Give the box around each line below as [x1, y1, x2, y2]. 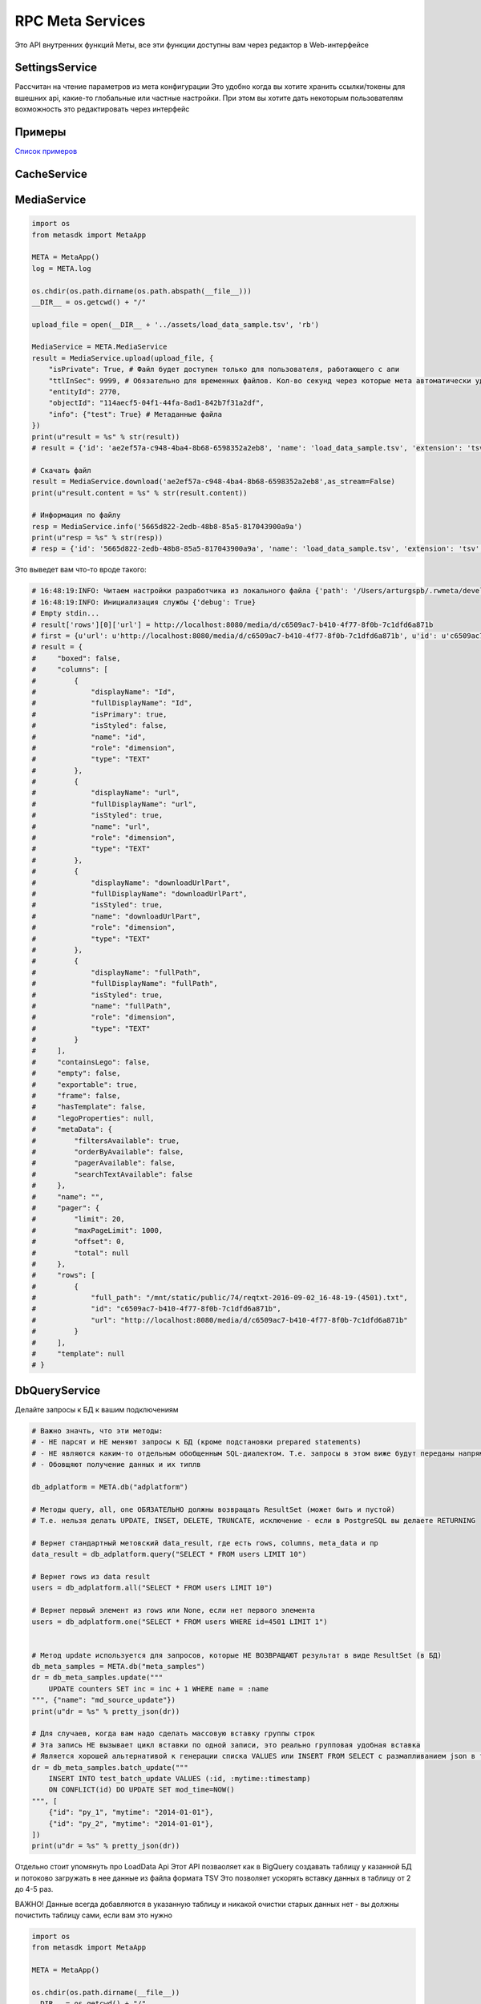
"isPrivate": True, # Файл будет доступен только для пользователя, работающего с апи [48, 365, 400, 374]
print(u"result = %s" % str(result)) [31, 432, 180, 441]
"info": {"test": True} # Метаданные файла [48, 410, 222, 418]
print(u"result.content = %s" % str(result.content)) [31, 488, 248, 497]
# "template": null [31, 1349, 126, 1359]
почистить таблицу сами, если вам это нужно [14, 1910, 172, 1920]
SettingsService [14, 61, 98, 75]
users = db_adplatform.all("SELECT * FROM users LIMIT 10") [31, 1583, 273, 1593]
